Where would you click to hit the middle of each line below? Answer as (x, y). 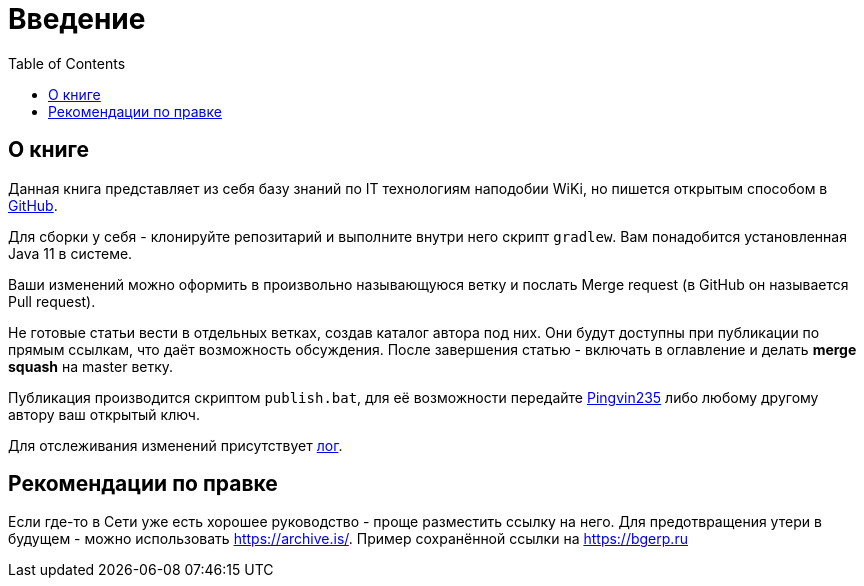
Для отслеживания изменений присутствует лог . (175, 445)
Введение (77, 19)
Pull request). (52, 301)
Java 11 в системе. (70, 253)
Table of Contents (67, 63)
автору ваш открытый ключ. (104, 414)
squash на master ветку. (91, 366)
